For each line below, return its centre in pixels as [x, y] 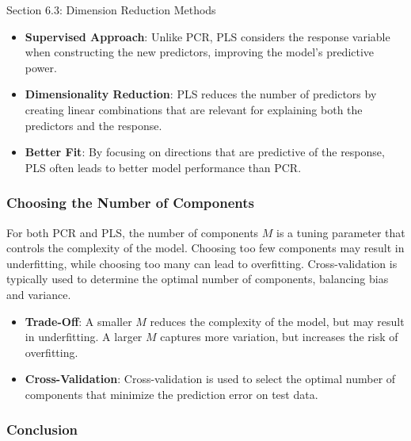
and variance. [39, 294]
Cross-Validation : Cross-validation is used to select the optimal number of [210, 379]
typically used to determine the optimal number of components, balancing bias [198, 279]
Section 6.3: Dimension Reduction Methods [111, 10]
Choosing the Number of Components [130, 203]
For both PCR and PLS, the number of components [133, 232]
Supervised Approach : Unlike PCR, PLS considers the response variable [207, 36]
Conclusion [42, 429]
